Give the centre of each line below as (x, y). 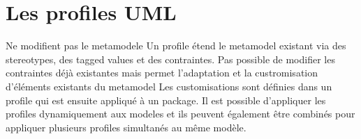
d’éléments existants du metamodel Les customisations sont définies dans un (169, 86)
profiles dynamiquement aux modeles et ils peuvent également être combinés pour (180, 114)
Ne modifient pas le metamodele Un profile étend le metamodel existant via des (176, 46)
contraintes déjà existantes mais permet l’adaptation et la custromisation (162, 73)
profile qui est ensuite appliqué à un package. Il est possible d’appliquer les (166, 100)
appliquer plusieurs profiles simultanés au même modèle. (126, 127)
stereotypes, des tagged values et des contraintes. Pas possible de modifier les (170, 59)
